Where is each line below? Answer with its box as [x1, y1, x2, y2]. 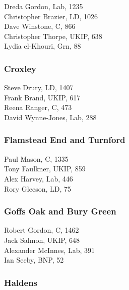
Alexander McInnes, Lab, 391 [4, 244, 95, 255]
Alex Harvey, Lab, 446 [4, 173, 73, 184]
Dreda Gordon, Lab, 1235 [4, 1, 83, 11]
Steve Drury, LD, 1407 [4, 82, 74, 93]
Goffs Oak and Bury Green [4, 205, 116, 217]
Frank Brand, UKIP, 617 [4, 92, 81, 102]
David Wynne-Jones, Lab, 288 [4, 112, 97, 122]
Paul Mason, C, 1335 [4, 153, 69, 164]
